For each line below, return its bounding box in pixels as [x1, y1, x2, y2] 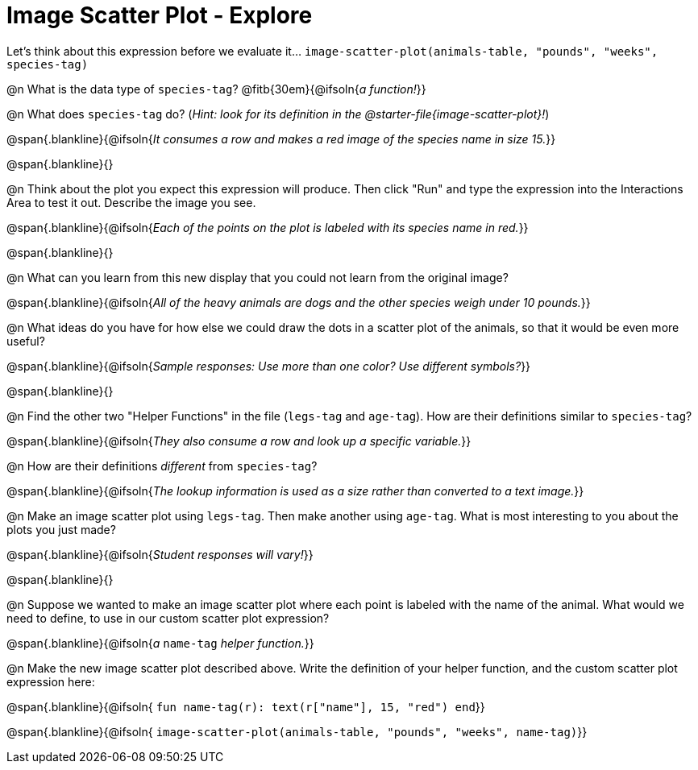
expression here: [6, 674, 95, 689]
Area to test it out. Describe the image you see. [6, 195, 256, 209]
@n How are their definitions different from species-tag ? [6, 458, 318, 473]
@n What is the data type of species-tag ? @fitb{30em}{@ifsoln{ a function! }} [6, 81, 426, 96]
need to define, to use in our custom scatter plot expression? [6, 611, 330, 625]
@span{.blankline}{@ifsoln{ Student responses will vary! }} [6, 547, 314, 561]
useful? [6, 333, 45, 348]
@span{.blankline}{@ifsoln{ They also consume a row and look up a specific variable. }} [6, 433, 472, 448]
